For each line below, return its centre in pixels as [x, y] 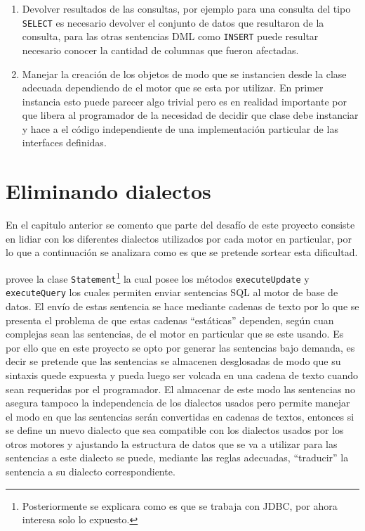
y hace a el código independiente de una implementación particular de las [180, 128]
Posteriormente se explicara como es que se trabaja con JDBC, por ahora [180, 505]
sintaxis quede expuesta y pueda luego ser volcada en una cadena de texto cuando [182, 375]
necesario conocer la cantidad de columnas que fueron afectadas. [160, 50]
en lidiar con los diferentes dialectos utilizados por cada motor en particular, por [179, 238]
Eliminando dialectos [108, 191]
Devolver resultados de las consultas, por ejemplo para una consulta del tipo [186, 8]
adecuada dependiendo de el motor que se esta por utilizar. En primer [173, 88]
